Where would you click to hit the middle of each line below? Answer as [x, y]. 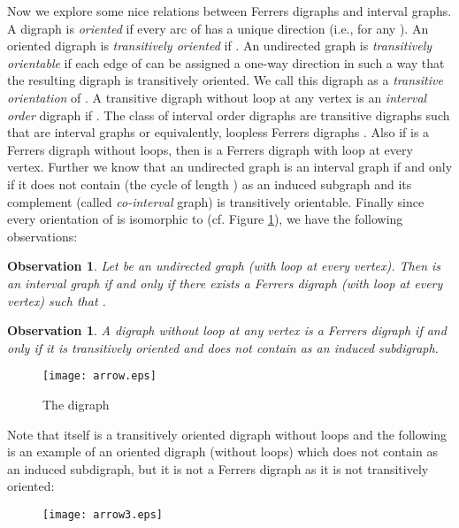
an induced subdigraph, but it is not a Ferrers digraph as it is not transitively [218, 468]
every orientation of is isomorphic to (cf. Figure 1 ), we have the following [205, 219]
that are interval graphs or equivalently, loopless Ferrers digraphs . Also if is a [218, 132]
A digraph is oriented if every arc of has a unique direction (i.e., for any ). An [218, 28]
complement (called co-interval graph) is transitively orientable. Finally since [216, 201]
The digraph [76, 404]
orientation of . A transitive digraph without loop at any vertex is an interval [217, 97]
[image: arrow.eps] [99, 376]
